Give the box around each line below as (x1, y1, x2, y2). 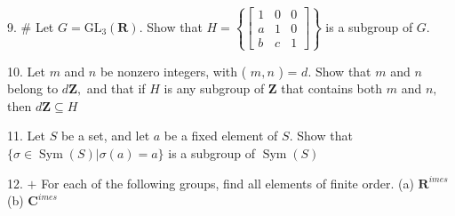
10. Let (7, 61, 45, 80)
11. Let (7, 126, 45, 145)
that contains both (281, 79, 383, 98)
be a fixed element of (164, 126, 278, 145)
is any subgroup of (164, 79, 265, 98)
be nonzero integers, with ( (100, 61, 247, 80)
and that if (86, 79, 146, 98)
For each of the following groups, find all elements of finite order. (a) (41, 173, 414, 192)
